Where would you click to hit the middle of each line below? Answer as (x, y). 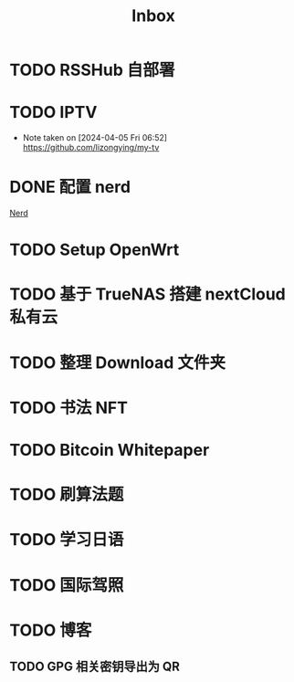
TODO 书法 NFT (68, 408)
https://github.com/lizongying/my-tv (91, 148)
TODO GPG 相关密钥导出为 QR (95, 667)
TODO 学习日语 (67, 540)
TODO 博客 (51, 630)
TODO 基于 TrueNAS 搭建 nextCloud (147, 294)
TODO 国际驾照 (67, 585)
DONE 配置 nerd (70, 187)
